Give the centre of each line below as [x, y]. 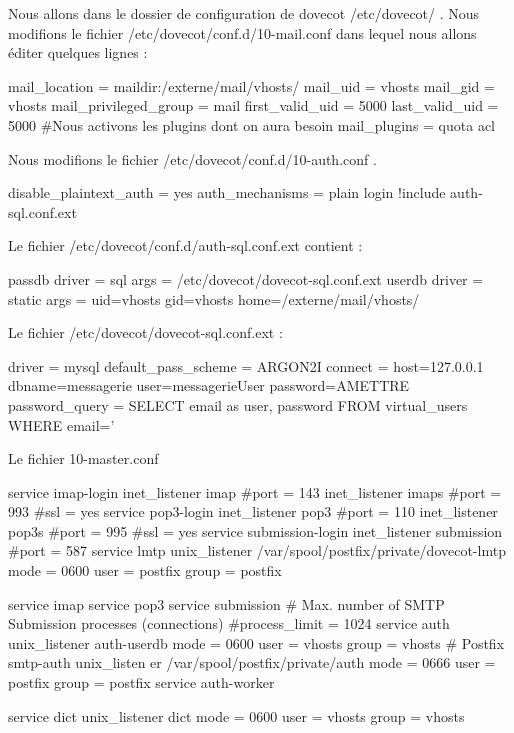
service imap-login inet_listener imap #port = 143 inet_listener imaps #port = [255, 491]
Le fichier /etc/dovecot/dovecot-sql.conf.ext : [145, 332]
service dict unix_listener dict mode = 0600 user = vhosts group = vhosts [236, 715]
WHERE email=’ [61, 424]
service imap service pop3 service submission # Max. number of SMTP [226, 603]
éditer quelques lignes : [78, 52]
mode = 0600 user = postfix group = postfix [145, 570]
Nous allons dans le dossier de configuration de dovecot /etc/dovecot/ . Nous [244, 13]
